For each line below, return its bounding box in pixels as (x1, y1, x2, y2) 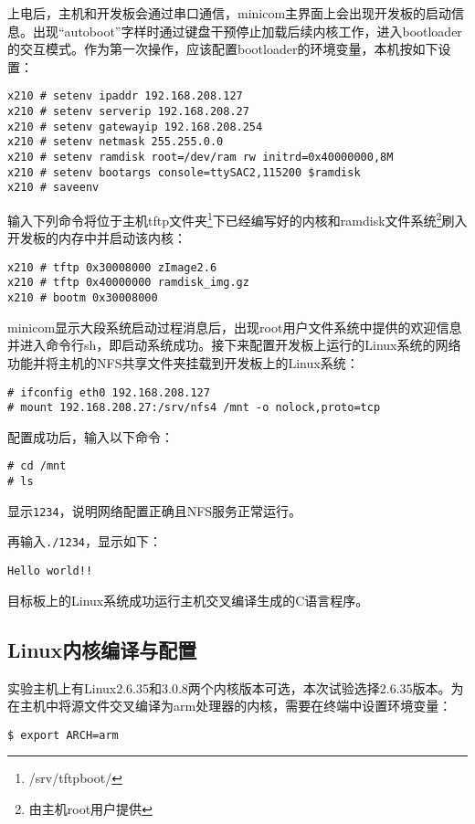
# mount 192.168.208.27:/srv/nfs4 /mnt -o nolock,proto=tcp (7, 401, 381, 415)
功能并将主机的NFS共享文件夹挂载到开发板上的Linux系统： (7, 353, 359, 372)
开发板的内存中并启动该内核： (7, 228, 186, 248)
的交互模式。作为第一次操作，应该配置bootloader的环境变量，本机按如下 (7, 39, 438, 58)
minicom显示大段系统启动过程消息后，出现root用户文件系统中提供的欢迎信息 (7, 317, 462, 336)
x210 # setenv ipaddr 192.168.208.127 (7, 90, 243, 103)
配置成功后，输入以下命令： (7, 427, 174, 446)
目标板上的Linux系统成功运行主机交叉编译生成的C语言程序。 (7, 590, 369, 609)
